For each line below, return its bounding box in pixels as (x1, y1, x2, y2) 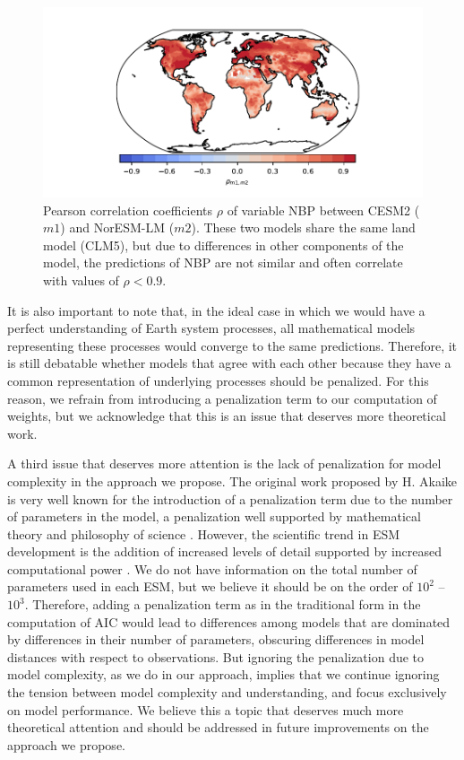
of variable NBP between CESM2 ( (227, 200, 420, 219)
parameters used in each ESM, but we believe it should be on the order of (7, 577, 413, 596)
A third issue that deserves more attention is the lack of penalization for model (7, 454, 442, 473)
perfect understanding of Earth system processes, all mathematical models (7, 319, 416, 337)
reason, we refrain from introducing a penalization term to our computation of (7, 389, 437, 407)
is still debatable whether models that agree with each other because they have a (7, 354, 451, 372)
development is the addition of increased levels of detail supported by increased (7, 542, 443, 561)
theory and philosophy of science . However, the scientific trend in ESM (7, 524, 400, 543)
